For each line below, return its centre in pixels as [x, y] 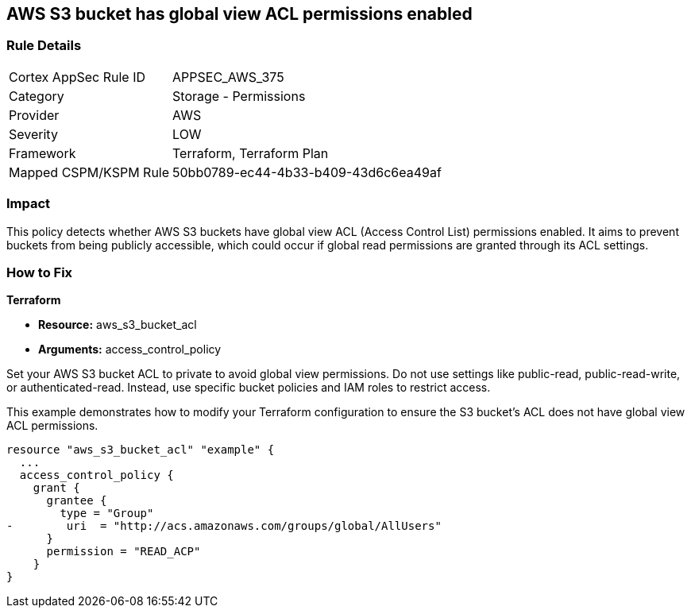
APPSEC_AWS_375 [228, 77]
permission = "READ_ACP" [124, 552]
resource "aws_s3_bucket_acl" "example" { [141, 450]
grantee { [77, 501]
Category [37, 96]
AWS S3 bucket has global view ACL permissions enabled [239, 14]
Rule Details [44, 46]
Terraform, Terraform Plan [251, 153]
